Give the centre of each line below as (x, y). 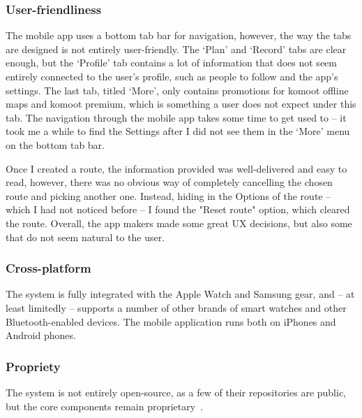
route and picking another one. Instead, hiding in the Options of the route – (168, 195)
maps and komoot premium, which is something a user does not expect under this (181, 104)
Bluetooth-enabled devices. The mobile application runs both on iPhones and (171, 321)
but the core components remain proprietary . (105, 406)
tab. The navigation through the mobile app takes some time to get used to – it (176, 117)
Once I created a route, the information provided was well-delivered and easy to (176, 168)
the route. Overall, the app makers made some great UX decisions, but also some (179, 223)
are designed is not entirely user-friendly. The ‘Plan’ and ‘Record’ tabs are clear (176, 49)
